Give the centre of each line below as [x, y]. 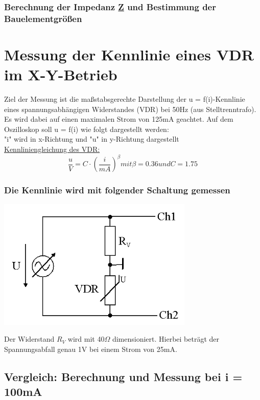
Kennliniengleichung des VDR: [52, 149]
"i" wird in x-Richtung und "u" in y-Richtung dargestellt [92, 139]
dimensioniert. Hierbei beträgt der [166, 339]
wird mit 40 [86, 339]
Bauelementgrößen [43, 18]
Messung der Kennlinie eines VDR [129, 54]
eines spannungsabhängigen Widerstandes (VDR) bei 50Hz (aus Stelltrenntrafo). [130, 109]
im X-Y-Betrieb [61, 74]
